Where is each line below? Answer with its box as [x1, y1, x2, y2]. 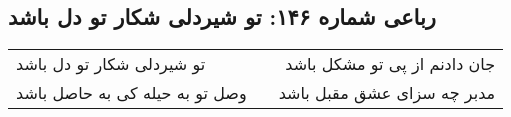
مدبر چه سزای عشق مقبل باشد [278, 81, 496, 105]
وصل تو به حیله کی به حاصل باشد [16, 81, 247, 105]
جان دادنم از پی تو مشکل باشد [285, 52, 496, 76]
